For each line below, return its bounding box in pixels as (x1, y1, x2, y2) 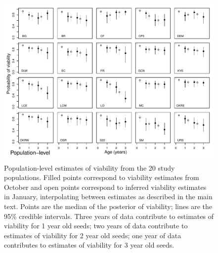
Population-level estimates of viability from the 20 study (4, 162, 175, 173)
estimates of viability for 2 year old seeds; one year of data (4, 230, 181, 240)
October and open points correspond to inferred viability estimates (4, 181, 207, 192)
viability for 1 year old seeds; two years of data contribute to (4, 220, 188, 231)
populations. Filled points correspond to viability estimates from (4, 172, 199, 182)
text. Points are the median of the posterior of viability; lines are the (4, 201, 212, 211)
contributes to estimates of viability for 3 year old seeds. (4, 240, 174, 250)
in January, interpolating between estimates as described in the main (4, 191, 213, 202)
